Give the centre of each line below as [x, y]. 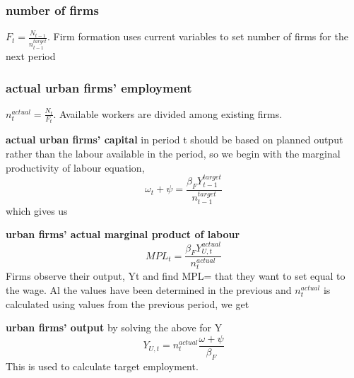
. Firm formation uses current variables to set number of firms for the [197, 36]
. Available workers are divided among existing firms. [168, 113]
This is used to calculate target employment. [102, 366]
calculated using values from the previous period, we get [128, 303]
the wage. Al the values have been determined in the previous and [149, 290]
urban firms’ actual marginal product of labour [123, 234]
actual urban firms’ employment [99, 87]
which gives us [37, 210]
